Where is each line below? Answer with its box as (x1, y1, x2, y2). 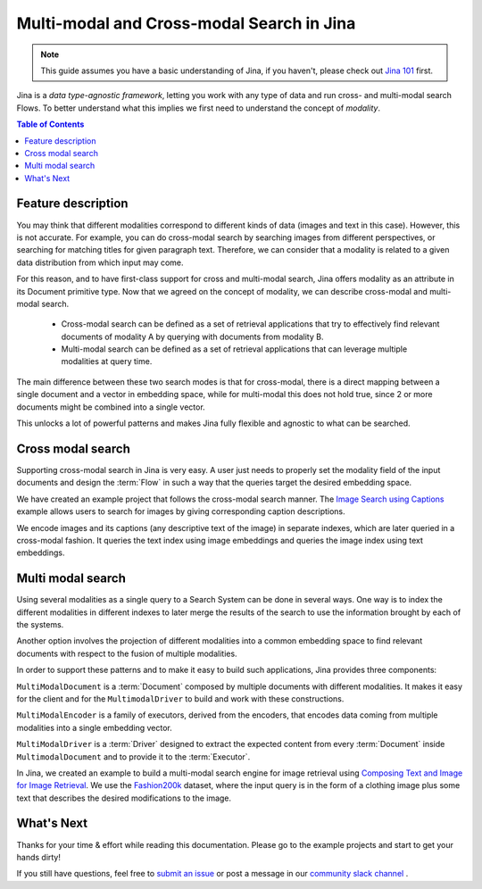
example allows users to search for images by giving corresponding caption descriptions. (16, 506, 345, 517)
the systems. (16, 619, 64, 629)
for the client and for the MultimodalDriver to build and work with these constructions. (16, 693, 345, 704)
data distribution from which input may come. (16, 257, 184, 268)
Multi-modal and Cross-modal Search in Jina (16, 13, 356, 33)
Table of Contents (16, 119, 85, 129)
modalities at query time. (61, 356, 153, 367)
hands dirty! (16, 852, 62, 862)
